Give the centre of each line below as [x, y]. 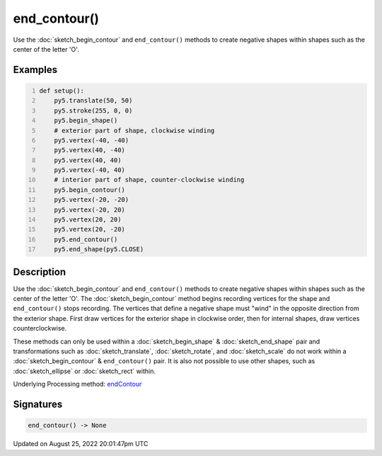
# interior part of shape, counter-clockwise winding [149, 180]
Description [40, 272]
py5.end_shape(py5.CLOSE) [99, 249]
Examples [35, 70]
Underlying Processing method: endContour [77, 384]
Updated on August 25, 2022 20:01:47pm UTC [81, 444]
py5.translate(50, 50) [93, 101]
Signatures [38, 405]
